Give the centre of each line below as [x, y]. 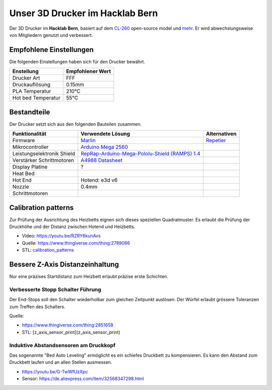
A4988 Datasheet [102, 160]
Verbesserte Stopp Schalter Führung [55, 289]
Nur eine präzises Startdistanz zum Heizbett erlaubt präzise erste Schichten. [89, 276]
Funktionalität [29, 134]
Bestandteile [30, 112]
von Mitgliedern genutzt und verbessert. [51, 35]
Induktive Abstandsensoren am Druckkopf [62, 345]
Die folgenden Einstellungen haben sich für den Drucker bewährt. [77, 62]
